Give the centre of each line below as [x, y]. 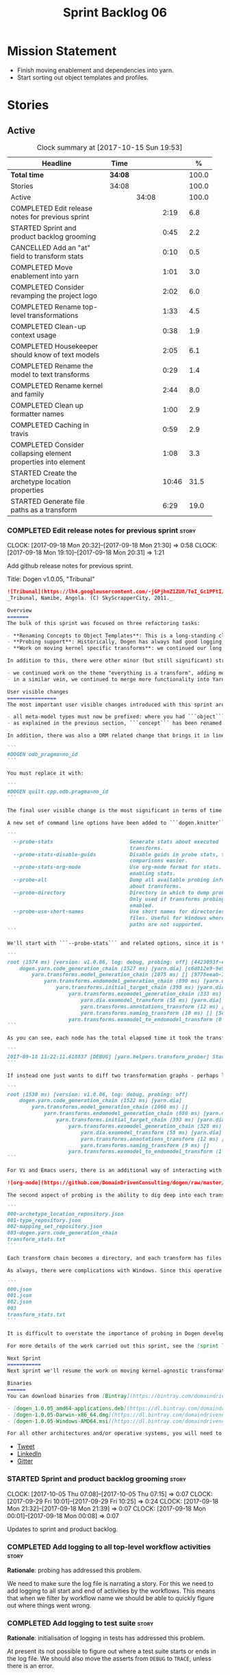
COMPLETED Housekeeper [54, 346]
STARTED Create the [44, 473]
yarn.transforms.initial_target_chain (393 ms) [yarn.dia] [142, 1120]
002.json [20, 1302]
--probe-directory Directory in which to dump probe [120, 892]
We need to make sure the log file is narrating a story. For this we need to [110, 1583]
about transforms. [156, 886]
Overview [20, 610]
